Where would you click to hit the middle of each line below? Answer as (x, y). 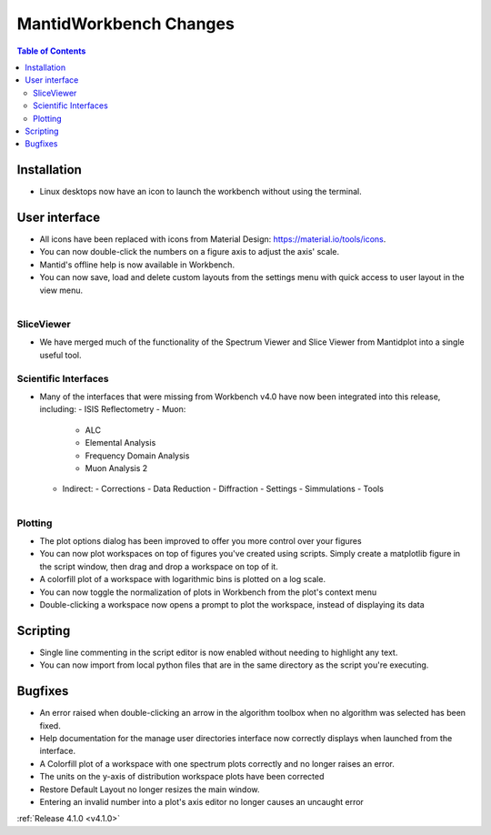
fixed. (50, 725)
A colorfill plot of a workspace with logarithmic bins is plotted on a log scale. (183, 579)
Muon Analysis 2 (116, 468)
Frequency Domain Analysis (137, 456)
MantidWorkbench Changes (126, 24)
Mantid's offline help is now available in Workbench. (137, 265)
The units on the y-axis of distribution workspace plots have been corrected (182, 777)
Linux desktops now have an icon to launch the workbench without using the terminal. (201, 192)
